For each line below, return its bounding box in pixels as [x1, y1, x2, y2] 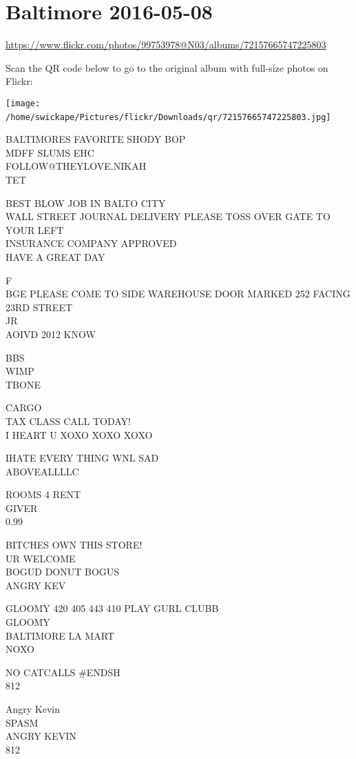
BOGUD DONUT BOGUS [6, 564, 120, 579]
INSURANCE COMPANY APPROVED [6, 236, 177, 250]
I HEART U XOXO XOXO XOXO [6, 427, 153, 442]
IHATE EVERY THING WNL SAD [6, 451, 159, 465]
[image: [6, 98, 41, 108]
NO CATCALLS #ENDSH [6, 664, 121, 679]
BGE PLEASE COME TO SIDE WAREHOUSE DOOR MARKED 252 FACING [6, 286, 350, 301]
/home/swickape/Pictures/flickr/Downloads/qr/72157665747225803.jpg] [6, 112, 331, 122]
